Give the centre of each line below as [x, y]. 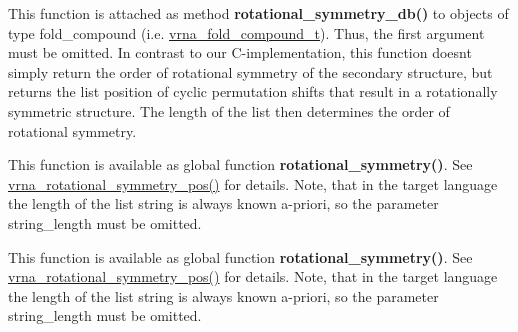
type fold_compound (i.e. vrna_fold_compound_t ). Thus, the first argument [246, 32]
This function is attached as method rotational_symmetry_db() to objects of [258, 13]
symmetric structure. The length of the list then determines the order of [229, 110]
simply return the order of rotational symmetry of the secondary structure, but [250, 71]
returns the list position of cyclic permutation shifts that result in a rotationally [253, 91]
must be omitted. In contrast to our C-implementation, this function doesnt [240, 52]
